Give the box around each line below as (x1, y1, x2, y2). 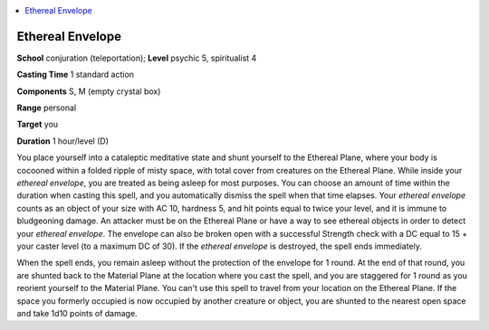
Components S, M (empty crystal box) (16, 86, 161, 97)
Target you (16, 118, 59, 130)
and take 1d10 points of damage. (16, 307, 138, 318)
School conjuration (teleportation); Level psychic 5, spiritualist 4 (16, 52, 257, 63)
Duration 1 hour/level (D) (16, 136, 109, 146)
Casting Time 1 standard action (16, 69, 135, 80)
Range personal (16, 102, 77, 113)
